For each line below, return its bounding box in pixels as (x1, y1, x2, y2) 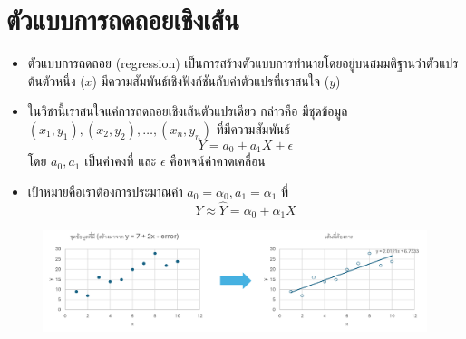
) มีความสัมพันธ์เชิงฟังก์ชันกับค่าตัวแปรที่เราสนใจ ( (92, 71, 330, 90)
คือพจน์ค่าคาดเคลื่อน (170, 151, 266, 170)
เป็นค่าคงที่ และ (84, 151, 157, 170)
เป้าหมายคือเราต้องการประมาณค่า (27, 181, 183, 200)
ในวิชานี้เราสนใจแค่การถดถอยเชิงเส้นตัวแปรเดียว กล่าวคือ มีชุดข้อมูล (27, 102, 348, 121)
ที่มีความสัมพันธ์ (216, 119, 290, 138)
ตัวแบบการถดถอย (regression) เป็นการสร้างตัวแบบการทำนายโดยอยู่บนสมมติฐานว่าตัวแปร (27, 53, 459, 73)
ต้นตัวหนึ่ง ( (27, 71, 85, 90)
